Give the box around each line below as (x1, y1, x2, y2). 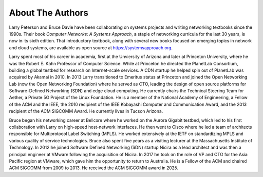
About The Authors (9, 7, 89, 18)
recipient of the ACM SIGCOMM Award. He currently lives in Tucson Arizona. (9, 108, 163, 114)
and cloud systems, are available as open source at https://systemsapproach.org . (9, 44, 173, 51)
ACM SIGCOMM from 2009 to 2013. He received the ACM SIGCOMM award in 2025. (9, 165, 179, 171)
